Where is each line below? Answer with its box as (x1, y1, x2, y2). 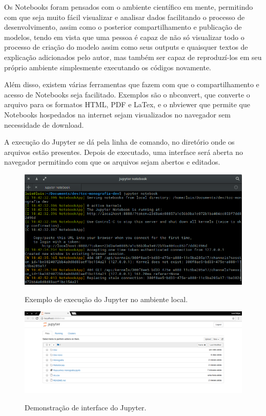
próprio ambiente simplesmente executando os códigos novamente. (4, 62, 212, 72)
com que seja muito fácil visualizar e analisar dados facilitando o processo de (4, 11, 245, 22)
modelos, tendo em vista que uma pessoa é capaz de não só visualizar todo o (4, 31, 244, 42)
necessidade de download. (4, 119, 84, 130)
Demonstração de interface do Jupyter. (25, 402, 147, 413)
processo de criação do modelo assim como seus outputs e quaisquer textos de (4, 42, 248, 52)
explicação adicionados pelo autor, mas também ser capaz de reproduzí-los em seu (4, 51, 262, 62)
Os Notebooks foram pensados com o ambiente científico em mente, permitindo (4, 2, 253, 12)
